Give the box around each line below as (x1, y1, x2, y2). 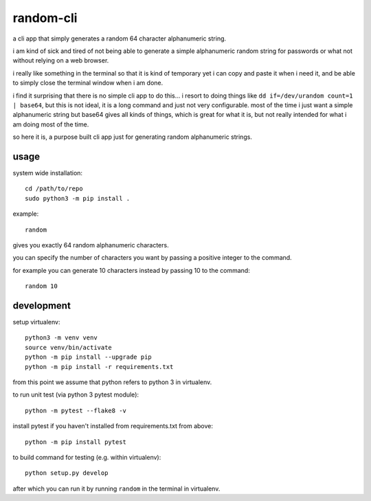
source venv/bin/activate (25, 344, 113, 351)
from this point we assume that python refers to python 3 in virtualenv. (12, 378, 212, 386)
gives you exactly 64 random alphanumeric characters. (12, 241, 169, 249)
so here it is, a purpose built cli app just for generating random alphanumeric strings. (12, 133, 252, 141)
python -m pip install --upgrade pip (25, 353, 153, 361)
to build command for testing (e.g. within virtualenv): (12, 453, 161, 461)
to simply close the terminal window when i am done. (12, 79, 164, 87)
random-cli (12, 10, 78, 25)
